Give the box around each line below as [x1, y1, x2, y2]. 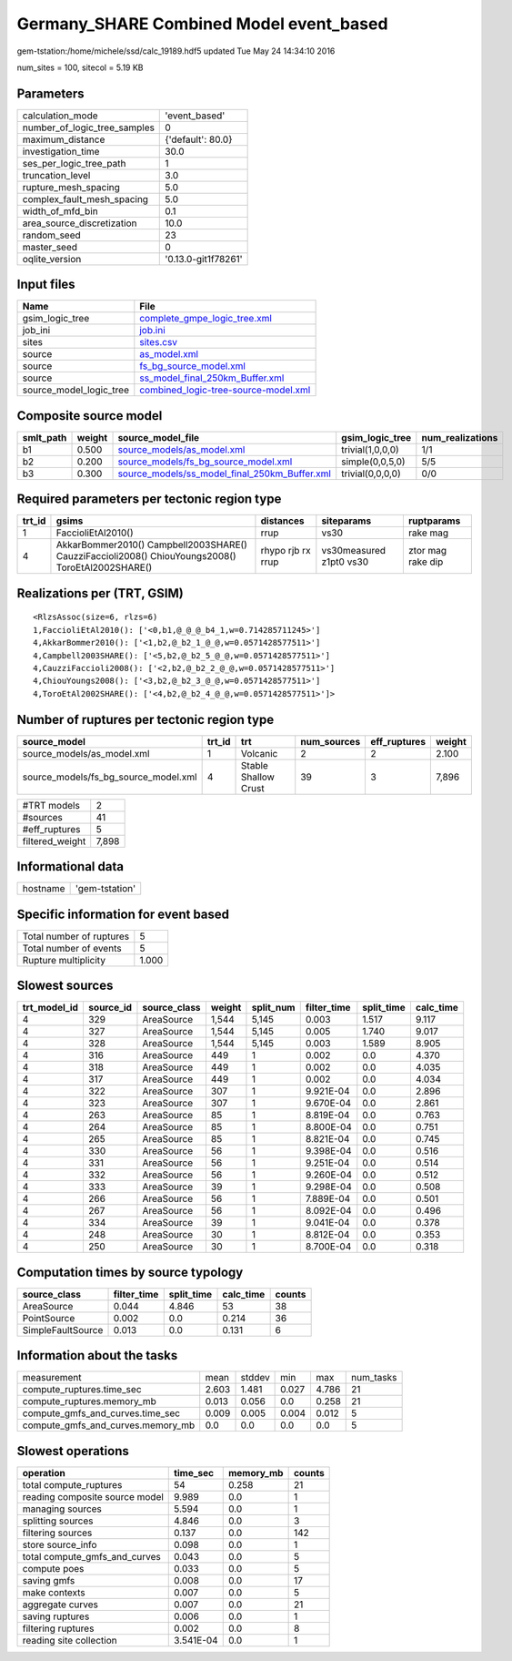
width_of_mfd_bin [22, 205, 99, 218]
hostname [22, 882, 65, 895]
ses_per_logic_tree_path [22, 157, 126, 169]
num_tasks [351, 1371, 397, 1384]
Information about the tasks [16, 1348, 178, 1363]
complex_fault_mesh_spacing [22, 192, 149, 205]
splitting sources [22, 1514, 95, 1527]
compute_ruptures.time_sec [22, 1383, 142, 1396]
